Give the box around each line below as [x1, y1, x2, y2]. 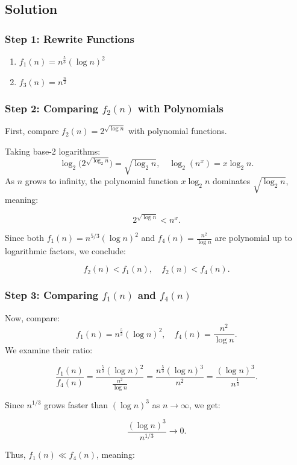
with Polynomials [137, 101, 224, 116]
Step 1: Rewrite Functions [5, 31, 134, 46]
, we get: [189, 398, 220, 411]
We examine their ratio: [5, 344, 93, 356]
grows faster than [44, 398, 108, 411]
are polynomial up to [214, 231, 292, 243]
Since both [5, 231, 44, 243]
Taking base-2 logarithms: [5, 145, 101, 157]
